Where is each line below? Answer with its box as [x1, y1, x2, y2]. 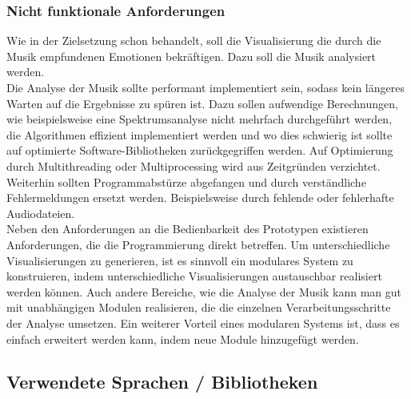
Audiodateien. [6, 204, 75, 221]
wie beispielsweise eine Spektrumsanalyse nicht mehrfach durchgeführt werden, [6, 111, 393, 127]
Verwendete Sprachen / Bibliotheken [6, 369, 318, 394]
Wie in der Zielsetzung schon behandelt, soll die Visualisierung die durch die [6, 32, 381, 49]
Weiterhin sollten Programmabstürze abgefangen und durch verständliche [6, 173, 366, 190]
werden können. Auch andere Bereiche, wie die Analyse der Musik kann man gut [6, 283, 401, 300]
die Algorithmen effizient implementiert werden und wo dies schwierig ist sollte [6, 126, 393, 143]
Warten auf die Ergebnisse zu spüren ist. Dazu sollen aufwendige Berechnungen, [6, 95, 398, 111]
